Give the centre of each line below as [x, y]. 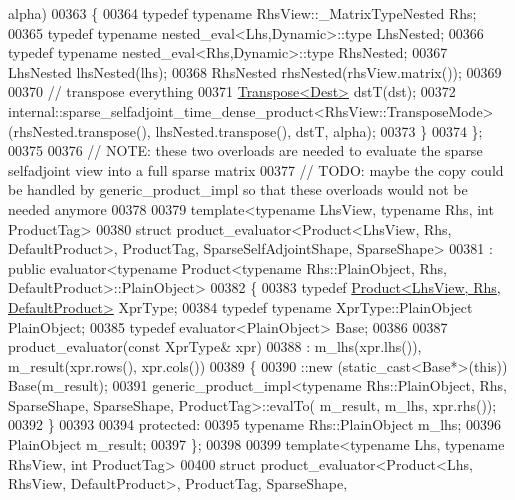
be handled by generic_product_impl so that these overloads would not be [238, 189]
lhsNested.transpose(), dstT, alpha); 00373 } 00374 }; [319, 130]
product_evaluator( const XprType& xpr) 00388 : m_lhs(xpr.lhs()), [215, 346]
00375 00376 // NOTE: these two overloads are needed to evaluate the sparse [245, 150]
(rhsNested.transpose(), [79, 130]
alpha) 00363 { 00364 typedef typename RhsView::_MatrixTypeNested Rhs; [242, 13]
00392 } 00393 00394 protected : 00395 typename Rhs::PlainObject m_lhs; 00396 [254, 424]
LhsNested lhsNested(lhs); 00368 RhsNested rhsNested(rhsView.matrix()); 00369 [255, 71]
